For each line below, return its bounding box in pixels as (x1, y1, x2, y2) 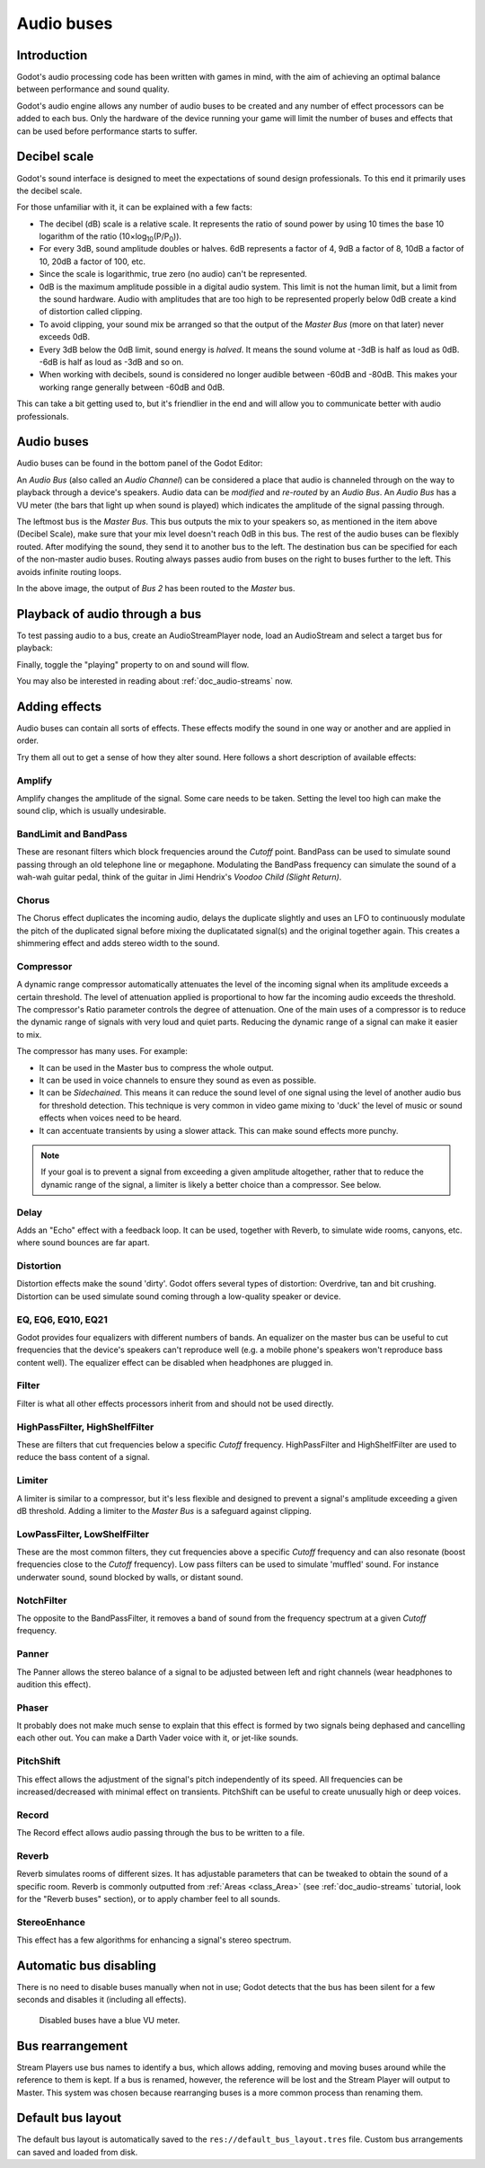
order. (16, 735, 40, 746)
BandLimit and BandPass (16, 827, 128, 840)
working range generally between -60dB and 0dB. (39, 382, 225, 393)
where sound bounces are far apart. (16, 1237, 150, 1248)
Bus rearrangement (16, 2038, 128, 2053)
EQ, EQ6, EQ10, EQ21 (16, 1313, 108, 1325)
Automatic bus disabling (16, 1958, 157, 1973)
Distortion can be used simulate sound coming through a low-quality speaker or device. (16, 1290, 341, 1302)
